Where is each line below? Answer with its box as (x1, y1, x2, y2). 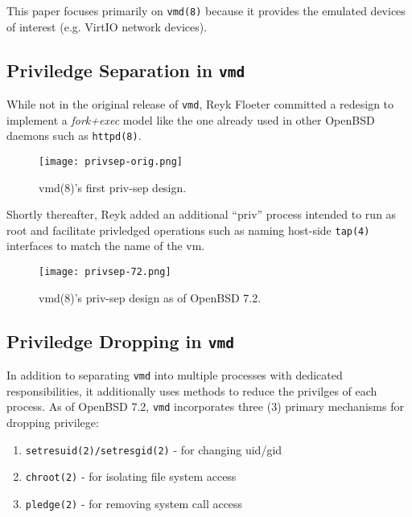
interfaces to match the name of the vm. (6, 237, 205, 254)
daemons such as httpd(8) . (6, 127, 142, 144)
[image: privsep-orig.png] (39, 155, 183, 167)
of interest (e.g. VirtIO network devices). (6, 18, 208, 35)
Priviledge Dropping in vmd (6, 328, 234, 353)
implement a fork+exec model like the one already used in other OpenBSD (6, 111, 375, 128)
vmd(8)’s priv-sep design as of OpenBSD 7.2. (39, 289, 262, 306)
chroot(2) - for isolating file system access (25, 468, 237, 485)
